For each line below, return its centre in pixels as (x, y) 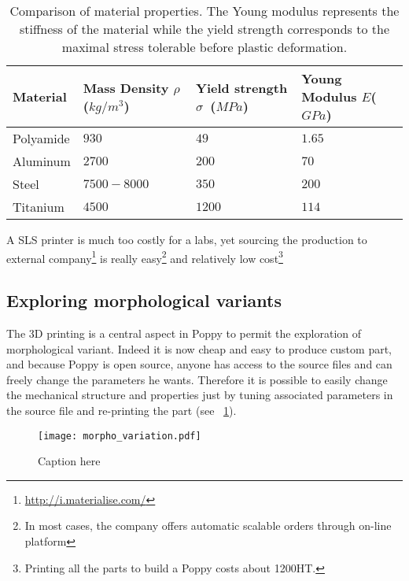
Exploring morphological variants (144, 300)
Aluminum (42, 161)
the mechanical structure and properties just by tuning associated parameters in (200, 395)
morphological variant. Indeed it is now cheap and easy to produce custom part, (199, 348)
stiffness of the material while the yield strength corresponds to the (204, 29)
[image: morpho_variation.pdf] (120, 436)
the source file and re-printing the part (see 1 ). (122, 411)
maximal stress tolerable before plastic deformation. (204, 47)
